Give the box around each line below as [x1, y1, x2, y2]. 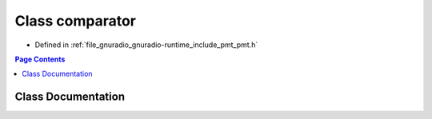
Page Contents [14, 54, 66, 64]
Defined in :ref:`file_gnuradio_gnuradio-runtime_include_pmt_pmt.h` [34, 40, 258, 50]
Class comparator [14, 12, 136, 30]
